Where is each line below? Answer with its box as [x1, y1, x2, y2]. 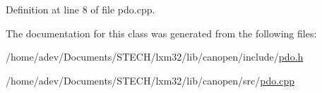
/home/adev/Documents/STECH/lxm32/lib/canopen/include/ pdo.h [6, 49, 304, 64]
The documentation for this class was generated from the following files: [6, 25, 317, 40]
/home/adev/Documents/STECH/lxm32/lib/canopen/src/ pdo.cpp [6, 73, 294, 87]
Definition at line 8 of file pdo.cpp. [6, 2, 155, 16]
